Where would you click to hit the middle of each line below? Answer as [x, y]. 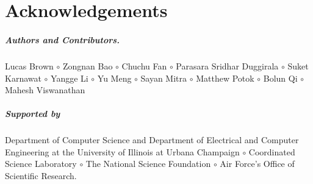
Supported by [33, 114]
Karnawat [23, 78]
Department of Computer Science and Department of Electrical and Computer [152, 140]
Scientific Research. [41, 176]
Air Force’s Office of [257, 164]
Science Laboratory [41, 164]
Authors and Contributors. [63, 39]
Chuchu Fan [144, 65]
